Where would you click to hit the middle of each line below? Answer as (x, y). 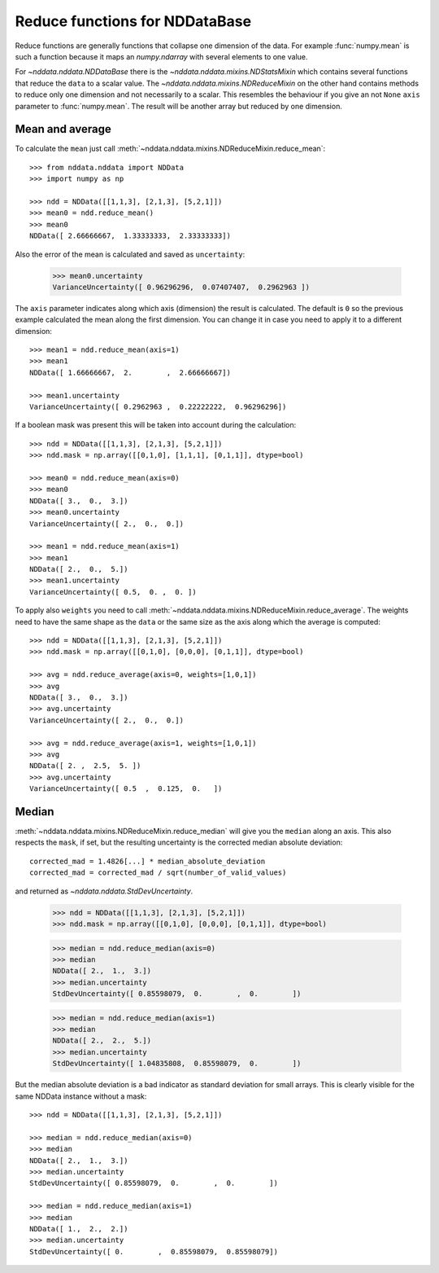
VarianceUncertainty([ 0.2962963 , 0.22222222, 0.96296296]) (158, 407)
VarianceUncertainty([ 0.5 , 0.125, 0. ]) (126, 789)
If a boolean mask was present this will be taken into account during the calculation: (156, 425)
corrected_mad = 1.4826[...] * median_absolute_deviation (148, 861)
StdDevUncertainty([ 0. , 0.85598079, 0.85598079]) (154, 1251)
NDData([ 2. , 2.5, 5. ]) (85, 766)
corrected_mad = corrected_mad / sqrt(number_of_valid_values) (158, 873)
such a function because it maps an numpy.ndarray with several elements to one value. (161, 56)
